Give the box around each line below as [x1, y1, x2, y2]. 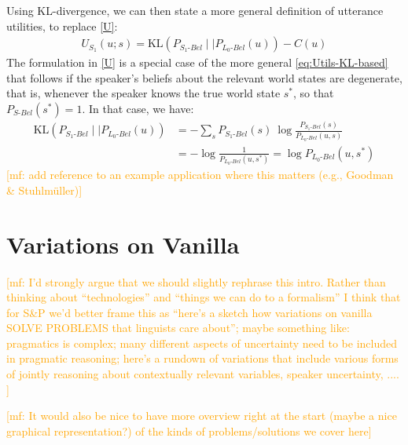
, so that [293, 85, 334, 101]
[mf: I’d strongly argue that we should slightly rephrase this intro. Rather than [6, 273, 386, 290]
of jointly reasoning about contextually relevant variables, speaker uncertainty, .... [6, 366, 399, 382]
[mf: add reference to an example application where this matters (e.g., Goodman [6, 166, 394, 183]
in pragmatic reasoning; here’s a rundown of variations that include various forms [6, 350, 399, 367]
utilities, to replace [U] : [6, 17, 118, 34]
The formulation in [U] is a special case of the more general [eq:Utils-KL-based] [6, 54, 388, 71]
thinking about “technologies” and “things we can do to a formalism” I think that [6, 289, 401, 305]
